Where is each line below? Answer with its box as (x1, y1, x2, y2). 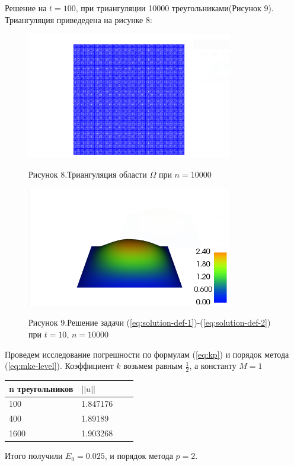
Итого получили (5, 449, 63, 462)
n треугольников (9, 382, 73, 394)
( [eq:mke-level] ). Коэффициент (5, 359, 114, 372)
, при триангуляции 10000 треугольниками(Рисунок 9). (75, 2, 274, 14)
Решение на (5, 2, 47, 14)
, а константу (189, 359, 237, 372)
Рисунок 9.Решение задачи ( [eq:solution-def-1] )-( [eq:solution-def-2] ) (28, 316, 271, 329)
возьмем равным (123, 359, 183, 372)
